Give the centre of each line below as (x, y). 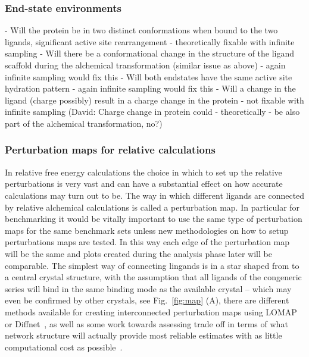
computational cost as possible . (64, 347)
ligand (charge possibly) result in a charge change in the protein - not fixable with (154, 100)
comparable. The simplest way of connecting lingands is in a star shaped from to (152, 265)
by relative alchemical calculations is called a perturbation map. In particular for (152, 207)
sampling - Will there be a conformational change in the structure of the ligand (150, 53)
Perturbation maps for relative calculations (110, 150)
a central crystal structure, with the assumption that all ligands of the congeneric (153, 277)
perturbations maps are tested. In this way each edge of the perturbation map (147, 242)
